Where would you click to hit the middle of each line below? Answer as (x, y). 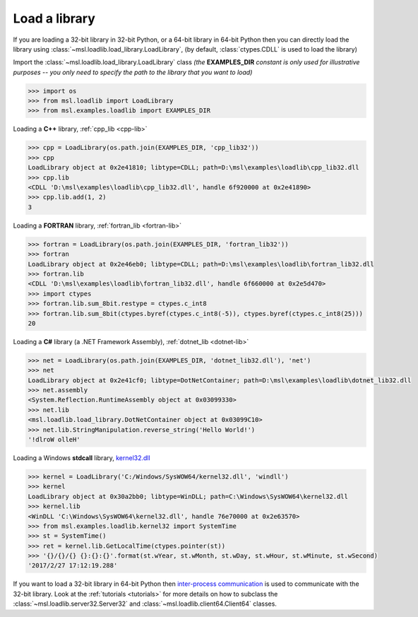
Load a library (54, 18)
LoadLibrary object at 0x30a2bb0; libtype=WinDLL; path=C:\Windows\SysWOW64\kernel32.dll (188, 496)
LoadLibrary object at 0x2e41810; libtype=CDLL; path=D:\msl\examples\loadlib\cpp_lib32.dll (193, 168)
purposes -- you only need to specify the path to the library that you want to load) (133, 72)
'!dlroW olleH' (54, 439)
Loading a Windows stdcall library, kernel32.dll (82, 458)
